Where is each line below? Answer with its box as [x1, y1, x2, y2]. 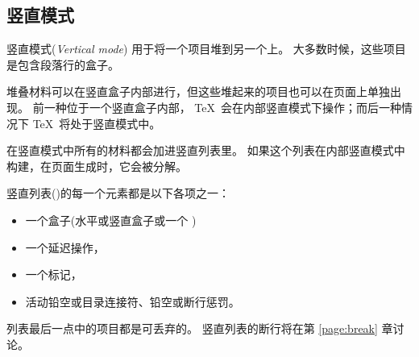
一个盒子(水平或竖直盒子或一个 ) [25, 211, 197, 228]
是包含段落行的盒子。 [6, 56, 119, 73]
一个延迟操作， [25, 239, 105, 255]
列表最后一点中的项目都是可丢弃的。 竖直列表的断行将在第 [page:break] [6, 320, 378, 337]
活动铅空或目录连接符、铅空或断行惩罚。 [25, 293, 240, 309]
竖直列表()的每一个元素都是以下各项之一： [6, 185, 230, 201]
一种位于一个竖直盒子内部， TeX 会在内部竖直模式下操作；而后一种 [44, 98, 401, 115]
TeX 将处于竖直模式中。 [32, 114, 161, 131]
